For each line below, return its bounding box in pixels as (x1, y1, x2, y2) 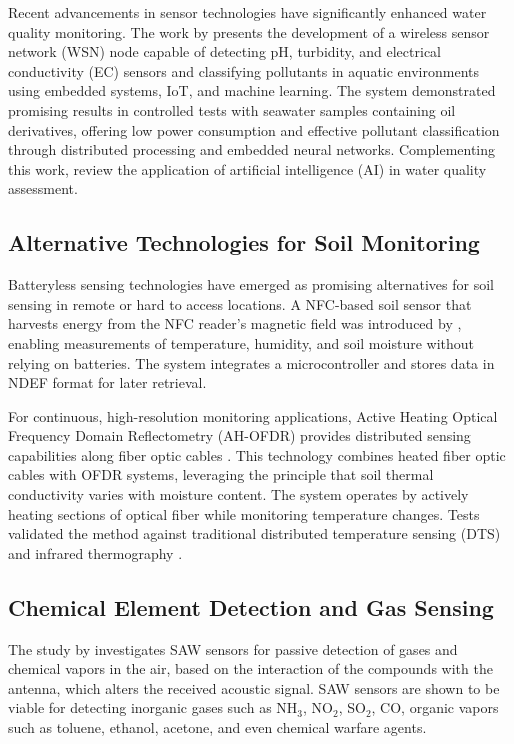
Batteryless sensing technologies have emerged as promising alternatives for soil (8, 274, 494, 295)
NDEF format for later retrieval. (8, 372, 207, 393)
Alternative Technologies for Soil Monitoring (8, 227, 480, 258)
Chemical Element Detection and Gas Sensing (8, 591, 494, 622)
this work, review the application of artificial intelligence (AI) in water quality (8, 158, 487, 179)
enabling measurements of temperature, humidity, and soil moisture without (8, 332, 474, 353)
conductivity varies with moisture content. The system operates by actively (8, 484, 469, 505)
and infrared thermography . (8, 542, 183, 563)
